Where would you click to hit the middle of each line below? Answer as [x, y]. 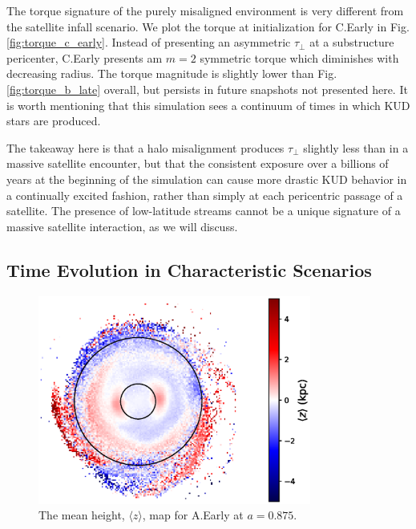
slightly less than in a [356, 147]
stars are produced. [54, 121]
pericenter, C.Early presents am [85, 57]
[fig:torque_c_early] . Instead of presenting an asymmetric [149, 42]
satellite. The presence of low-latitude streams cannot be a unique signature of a [204, 211]
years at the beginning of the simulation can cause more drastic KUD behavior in [207, 179]
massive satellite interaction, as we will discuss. [122, 226]
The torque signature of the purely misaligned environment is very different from [205, 10]
